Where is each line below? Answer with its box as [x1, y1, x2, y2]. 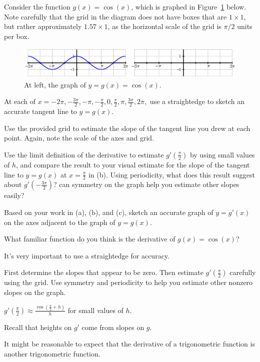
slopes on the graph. [4, 286, 66, 297]
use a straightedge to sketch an [149, 96, 245, 106]
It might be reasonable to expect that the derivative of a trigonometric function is [4, 338, 255, 349]
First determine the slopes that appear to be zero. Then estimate [4, 267, 203, 277]
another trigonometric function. [4, 348, 100, 359]
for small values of [67, 304, 123, 315]
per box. [4, 30, 29, 41]
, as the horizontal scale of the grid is [107, 21, 221, 31]
